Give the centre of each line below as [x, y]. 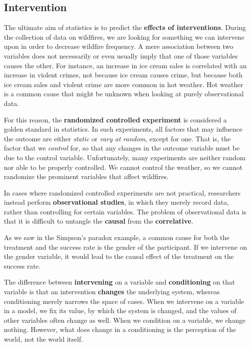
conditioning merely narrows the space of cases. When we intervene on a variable [124, 301]
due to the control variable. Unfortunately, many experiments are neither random [125, 157]
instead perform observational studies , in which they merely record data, [117, 202]
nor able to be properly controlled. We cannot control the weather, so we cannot [123, 167]
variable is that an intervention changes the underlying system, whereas [112, 292]
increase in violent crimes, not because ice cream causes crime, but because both [123, 75]
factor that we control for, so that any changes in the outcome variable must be [122, 148]
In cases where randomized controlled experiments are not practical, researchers [122, 192]
